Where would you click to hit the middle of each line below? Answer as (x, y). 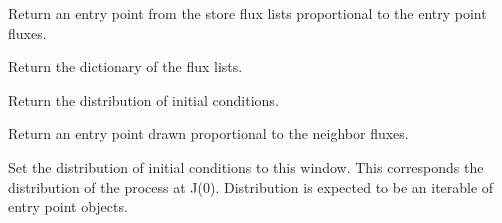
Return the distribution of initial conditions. (143, 99)
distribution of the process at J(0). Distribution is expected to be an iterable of (251, 186)
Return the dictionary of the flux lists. (125, 66)
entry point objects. (68, 206)
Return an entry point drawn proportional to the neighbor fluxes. (208, 133)
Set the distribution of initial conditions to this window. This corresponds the (246, 166)
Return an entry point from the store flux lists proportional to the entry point (247, 13)
